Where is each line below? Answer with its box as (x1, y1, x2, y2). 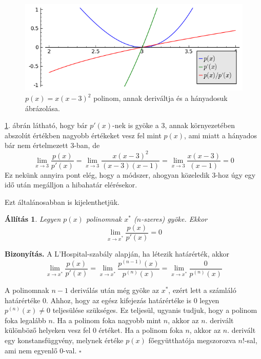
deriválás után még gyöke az (70, 285, 159, 295)
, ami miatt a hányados (184, 130, 257, 140)
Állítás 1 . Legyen (5, 214, 61, 224)
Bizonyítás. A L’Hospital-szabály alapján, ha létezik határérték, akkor (5, 248, 230, 259)
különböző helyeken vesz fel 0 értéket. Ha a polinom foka (5, 325, 183, 335)
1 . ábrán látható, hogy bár (5, 120, 88, 131)
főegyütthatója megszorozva (148, 335, 236, 345)
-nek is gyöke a (112, 120, 159, 131)
